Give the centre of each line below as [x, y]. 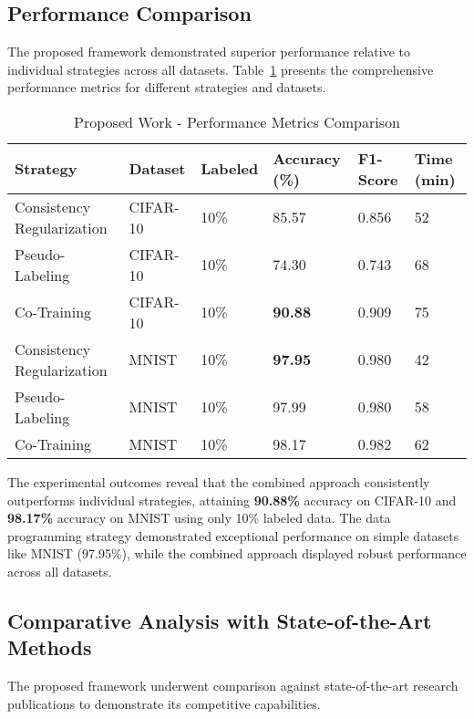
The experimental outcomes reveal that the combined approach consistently [219, 481]
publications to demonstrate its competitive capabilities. [164, 703]
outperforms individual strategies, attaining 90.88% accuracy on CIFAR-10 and [232, 500]
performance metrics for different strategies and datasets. [167, 87]
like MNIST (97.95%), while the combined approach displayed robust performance [237, 553]
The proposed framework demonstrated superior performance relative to [209, 52]
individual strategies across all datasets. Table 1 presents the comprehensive [221, 69]
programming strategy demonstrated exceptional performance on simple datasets [233, 535]
